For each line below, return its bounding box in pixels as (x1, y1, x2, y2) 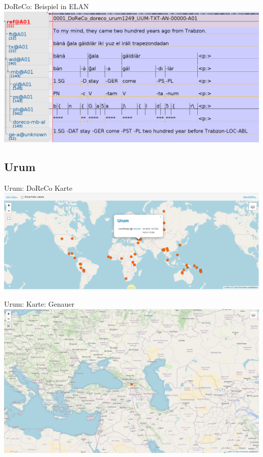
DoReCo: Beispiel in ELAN (4, 1, 89, 11)
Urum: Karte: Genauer (4, 299, 75, 309)
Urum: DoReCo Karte (4, 182, 73, 193)
